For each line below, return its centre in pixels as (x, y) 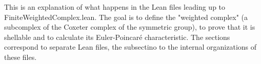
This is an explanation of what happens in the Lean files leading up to (115, 7)
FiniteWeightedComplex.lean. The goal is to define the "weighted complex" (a (126, 17)
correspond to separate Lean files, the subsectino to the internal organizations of (130, 47)
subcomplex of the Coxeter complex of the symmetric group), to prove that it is (130, 27)
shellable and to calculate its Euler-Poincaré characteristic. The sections (117, 37)
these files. (21, 57)
